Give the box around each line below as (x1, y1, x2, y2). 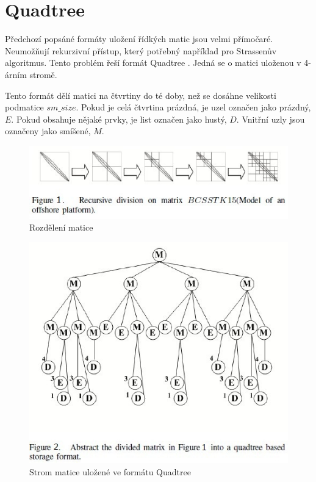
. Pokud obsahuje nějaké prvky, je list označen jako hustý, (11, 112, 227, 125)
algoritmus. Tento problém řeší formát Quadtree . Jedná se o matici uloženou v (5, 56, 301, 69)
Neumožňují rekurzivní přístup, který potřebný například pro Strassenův (5, 44, 277, 57)
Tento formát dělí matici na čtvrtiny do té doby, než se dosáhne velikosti (5, 88, 276, 101)
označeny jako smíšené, (5, 124, 91, 137)
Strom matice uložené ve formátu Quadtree (29, 465, 191, 478)
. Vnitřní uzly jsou (236, 112, 305, 125)
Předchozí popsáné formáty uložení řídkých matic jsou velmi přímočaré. (5, 32, 273, 45)
